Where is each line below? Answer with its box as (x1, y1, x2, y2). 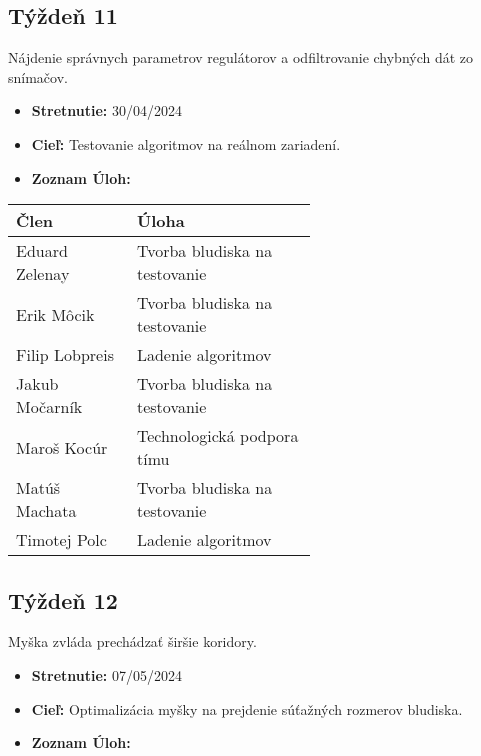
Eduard (16, 239, 68, 263)
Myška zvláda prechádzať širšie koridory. (8, 631, 257, 652)
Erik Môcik (16, 302, 95, 326)
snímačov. (8, 66, 68, 87)
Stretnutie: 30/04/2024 (31, 100, 182, 121)
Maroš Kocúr (16, 435, 108, 459)
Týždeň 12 (8, 584, 118, 615)
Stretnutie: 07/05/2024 (31, 664, 182, 685)
